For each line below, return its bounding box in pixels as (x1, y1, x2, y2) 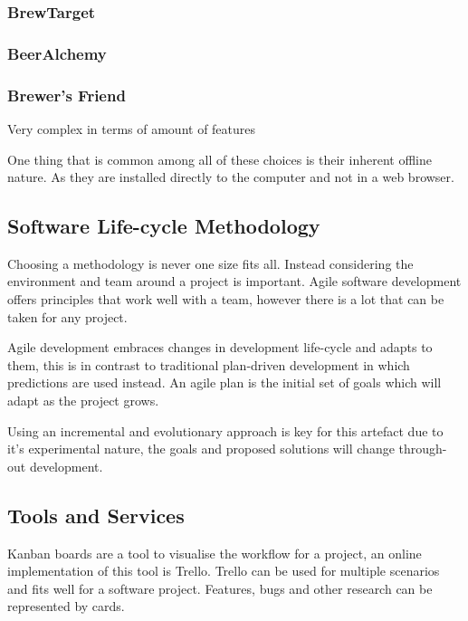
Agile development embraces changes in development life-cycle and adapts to (7, 338, 433, 357)
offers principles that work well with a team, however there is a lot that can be (7, 290, 444, 309)
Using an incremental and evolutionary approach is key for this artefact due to (7, 421, 444, 440)
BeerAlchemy (7, 42, 107, 64)
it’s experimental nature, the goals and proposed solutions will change (7, 439, 395, 458)
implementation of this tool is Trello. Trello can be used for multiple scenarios (7, 561, 440, 580)
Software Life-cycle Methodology (7, 212, 320, 240)
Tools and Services (7, 501, 185, 529)
